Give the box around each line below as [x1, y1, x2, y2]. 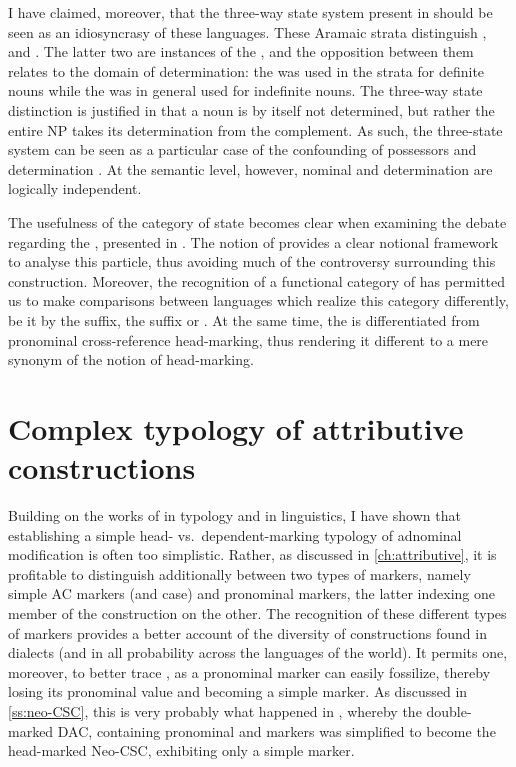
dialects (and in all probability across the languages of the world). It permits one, [8, 642, 508, 663]
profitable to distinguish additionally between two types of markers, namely [8, 563, 471, 584]
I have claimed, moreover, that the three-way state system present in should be [8, 2, 493, 22]
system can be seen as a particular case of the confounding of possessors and [8, 139, 477, 160]
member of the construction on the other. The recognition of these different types [8, 602, 507, 623]
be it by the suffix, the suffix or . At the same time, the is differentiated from [8, 309, 480, 330]
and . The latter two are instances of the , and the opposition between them [8, 41, 474, 62]
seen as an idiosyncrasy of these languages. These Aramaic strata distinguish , [8, 21, 487, 42]
